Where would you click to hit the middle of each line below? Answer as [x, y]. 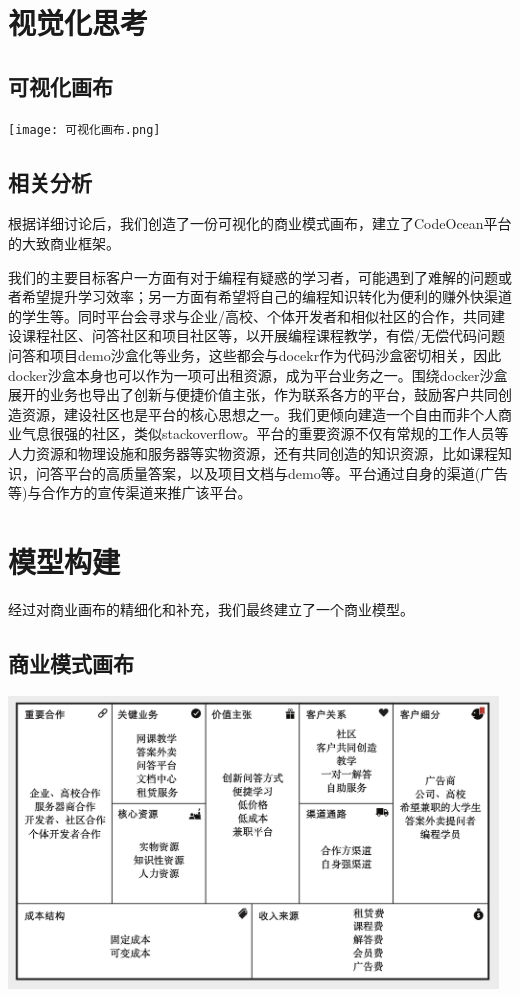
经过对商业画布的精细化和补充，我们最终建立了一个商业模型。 [211, 608]
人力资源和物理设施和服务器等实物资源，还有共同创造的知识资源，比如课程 [253, 452]
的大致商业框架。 [64, 243]
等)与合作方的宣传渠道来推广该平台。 [130, 492]
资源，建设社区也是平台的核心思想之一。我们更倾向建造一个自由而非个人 [259, 413]
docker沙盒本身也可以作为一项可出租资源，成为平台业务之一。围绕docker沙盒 [258, 374]
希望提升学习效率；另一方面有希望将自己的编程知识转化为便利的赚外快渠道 [266, 296]
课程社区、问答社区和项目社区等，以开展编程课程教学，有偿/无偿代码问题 [263, 335]
